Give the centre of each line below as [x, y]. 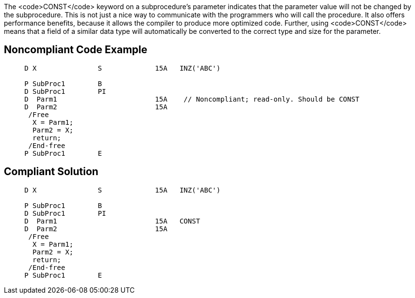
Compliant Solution [51, 172]
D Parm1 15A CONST [112, 221]
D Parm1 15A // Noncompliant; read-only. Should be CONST [192, 99]
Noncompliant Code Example [76, 50]
